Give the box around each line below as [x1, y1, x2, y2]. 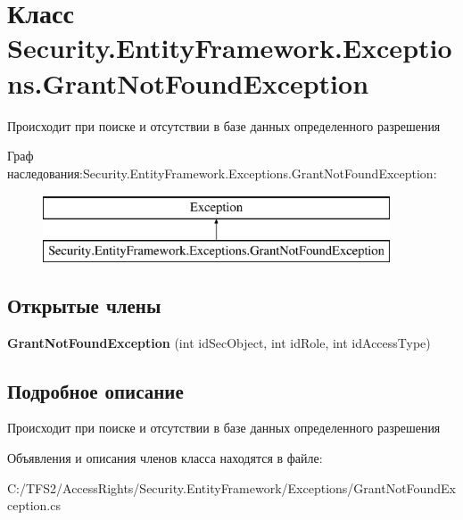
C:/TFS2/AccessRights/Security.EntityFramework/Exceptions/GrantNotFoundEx [7, 478, 456, 497]
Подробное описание [7, 376, 184, 404]
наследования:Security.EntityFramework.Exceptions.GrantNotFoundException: [7, 163, 437, 182]
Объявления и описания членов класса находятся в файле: [7, 449, 323, 467]
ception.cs [7, 496, 61, 515]
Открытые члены [7, 291, 161, 318]
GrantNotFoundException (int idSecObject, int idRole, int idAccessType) [7, 333, 431, 351]
